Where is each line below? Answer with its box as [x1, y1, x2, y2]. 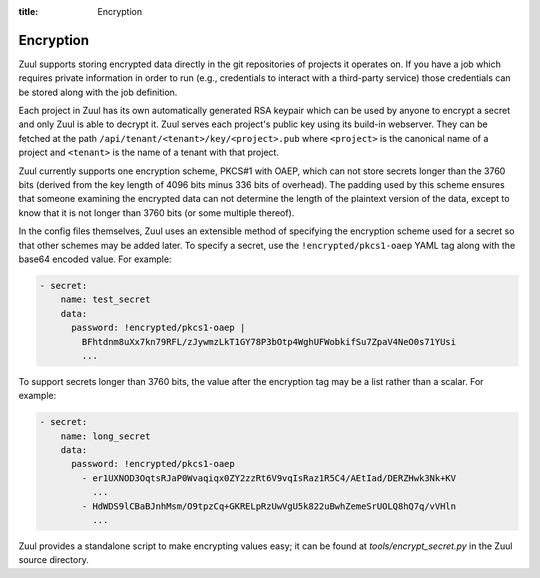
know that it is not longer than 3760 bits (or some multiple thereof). [18, 206, 295, 219]
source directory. [18, 554, 89, 566]
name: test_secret [60, 294, 151, 305]
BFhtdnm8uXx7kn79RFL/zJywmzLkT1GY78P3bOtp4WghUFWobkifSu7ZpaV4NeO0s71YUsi [81, 336, 457, 347]
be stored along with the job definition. [18, 86, 178, 98]
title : [18, 6, 39, 17]
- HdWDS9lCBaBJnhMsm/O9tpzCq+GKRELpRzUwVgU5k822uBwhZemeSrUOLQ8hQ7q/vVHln [81, 500, 457, 512]
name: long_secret [60, 430, 151, 442]
